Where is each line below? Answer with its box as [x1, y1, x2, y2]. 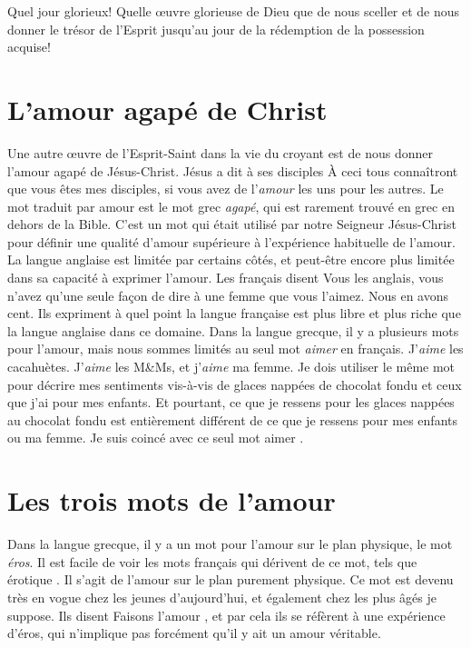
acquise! [7, 37, 51, 56]
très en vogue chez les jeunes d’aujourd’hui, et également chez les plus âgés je [7, 587, 437, 606]
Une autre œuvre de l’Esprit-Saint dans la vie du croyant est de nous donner [7, 143, 433, 162]
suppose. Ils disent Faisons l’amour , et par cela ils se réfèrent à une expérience [7, 605, 446, 624]
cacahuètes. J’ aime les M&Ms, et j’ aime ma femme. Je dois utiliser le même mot [7, 357, 456, 376]
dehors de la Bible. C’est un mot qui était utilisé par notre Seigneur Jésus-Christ [7, 214, 456, 234]
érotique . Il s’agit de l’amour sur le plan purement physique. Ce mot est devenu [7, 570, 454, 589]
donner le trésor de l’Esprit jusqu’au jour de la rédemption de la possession [7, 19, 425, 38]
